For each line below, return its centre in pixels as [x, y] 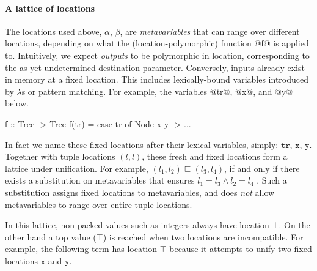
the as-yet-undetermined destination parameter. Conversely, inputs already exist [155, 67]
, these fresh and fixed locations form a [215, 156]
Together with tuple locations [60, 156]
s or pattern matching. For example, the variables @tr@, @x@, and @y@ [157, 91]
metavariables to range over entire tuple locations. [99, 204]
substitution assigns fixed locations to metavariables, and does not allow [140, 192]
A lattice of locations [50, 8]
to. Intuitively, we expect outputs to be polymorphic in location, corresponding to [157, 55]
